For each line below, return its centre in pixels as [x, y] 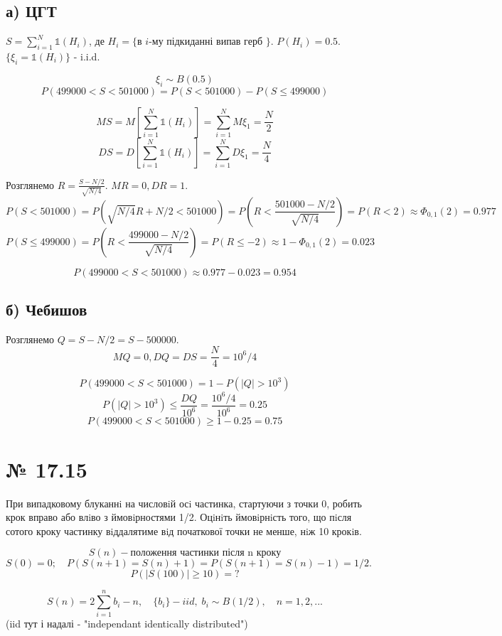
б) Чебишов [47, 309]
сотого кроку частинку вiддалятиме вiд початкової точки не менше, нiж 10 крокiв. [184, 530]
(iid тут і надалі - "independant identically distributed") [127, 624]
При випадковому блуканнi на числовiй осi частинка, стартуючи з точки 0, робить [184, 503]
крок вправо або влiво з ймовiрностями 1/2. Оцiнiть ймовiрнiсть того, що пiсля [179, 517]
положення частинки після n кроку [206, 553]
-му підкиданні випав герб [206, 41]
